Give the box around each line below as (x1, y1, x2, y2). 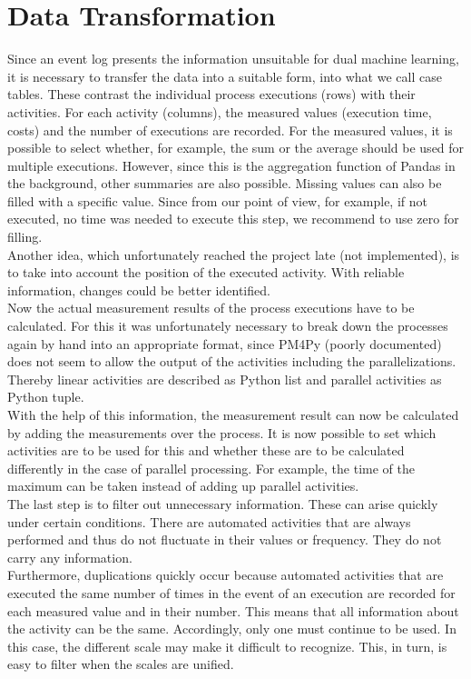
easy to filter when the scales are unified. (7, 654, 234, 674)
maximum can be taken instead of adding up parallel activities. (7, 476, 359, 495)
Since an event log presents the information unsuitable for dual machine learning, (7, 49, 459, 68)
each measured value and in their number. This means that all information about (7, 601, 459, 620)
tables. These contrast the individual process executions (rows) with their (7, 85, 416, 104)
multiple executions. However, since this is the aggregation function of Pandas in (7, 155, 456, 175)
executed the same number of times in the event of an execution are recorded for (7, 583, 456, 602)
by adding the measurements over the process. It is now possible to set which (7, 423, 437, 442)
